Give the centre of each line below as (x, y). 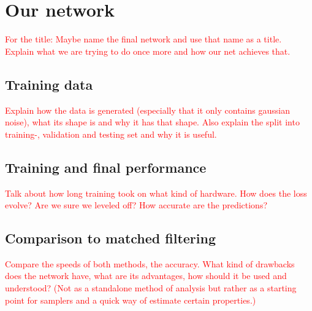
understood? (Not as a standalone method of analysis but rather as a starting (151, 288)
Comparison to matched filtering (110, 238)
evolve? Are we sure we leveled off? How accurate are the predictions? (136, 205)
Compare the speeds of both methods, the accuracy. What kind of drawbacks (150, 263)
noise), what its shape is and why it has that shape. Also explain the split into (152, 122)
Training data (49, 84)
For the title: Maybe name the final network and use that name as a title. (143, 39)
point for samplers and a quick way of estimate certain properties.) (131, 300)
